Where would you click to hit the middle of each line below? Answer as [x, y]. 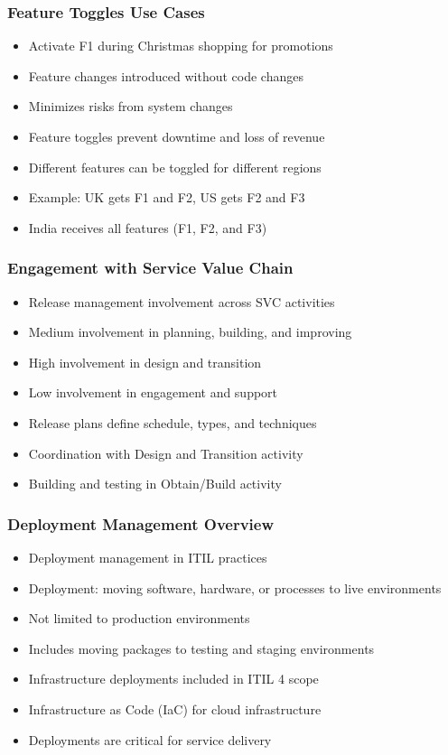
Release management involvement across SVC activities [182, 301]
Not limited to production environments [139, 618]
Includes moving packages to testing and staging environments [201, 648]
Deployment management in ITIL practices [148, 557]
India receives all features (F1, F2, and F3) [148, 227]
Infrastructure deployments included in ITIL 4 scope [173, 679]
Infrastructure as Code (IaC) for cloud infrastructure [175, 708]
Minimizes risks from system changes [131, 106]
